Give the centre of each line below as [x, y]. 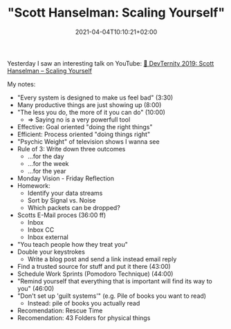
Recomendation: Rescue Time [60, 310]
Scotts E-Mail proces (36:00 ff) [62, 215]
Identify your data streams [65, 193]
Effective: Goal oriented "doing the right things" [85, 126]
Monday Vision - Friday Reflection [65, 178]
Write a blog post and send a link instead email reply [102, 259]
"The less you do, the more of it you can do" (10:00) [91, 112]
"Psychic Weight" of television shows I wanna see [89, 141]
